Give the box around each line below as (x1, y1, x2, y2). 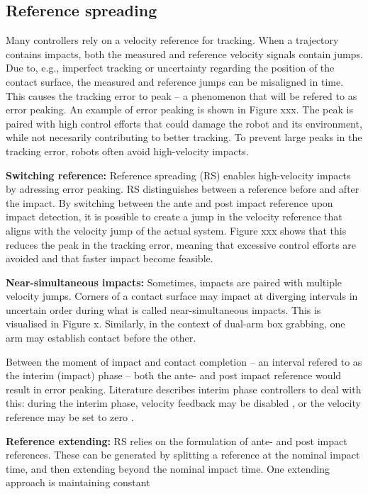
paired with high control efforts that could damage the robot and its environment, (6, 116, 362, 130)
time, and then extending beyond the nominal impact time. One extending (6, 461, 330, 476)
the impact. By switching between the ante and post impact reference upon (6, 195, 333, 210)
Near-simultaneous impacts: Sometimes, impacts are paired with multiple (6, 274, 342, 289)
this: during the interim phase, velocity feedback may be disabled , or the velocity (6, 395, 361, 410)
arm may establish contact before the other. (6, 330, 196, 345)
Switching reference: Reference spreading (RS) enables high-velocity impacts (6, 167, 351, 182)
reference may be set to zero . (6, 410, 134, 425)
